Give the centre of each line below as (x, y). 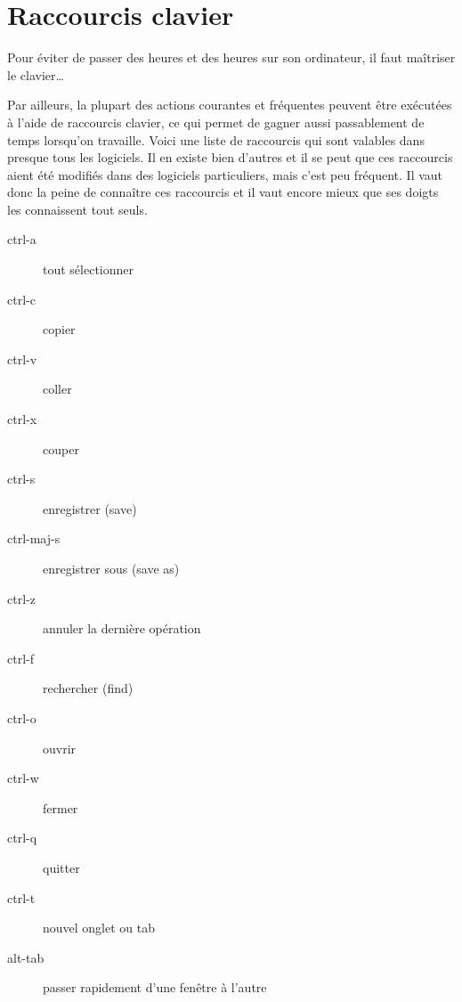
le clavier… (36, 74)
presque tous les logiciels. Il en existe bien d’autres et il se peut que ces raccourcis (230, 157)
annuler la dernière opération (122, 628)
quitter (61, 867)
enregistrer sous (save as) (111, 568)
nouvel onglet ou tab (99, 928)
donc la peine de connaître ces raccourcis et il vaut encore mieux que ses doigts (223, 192)
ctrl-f (20, 658)
